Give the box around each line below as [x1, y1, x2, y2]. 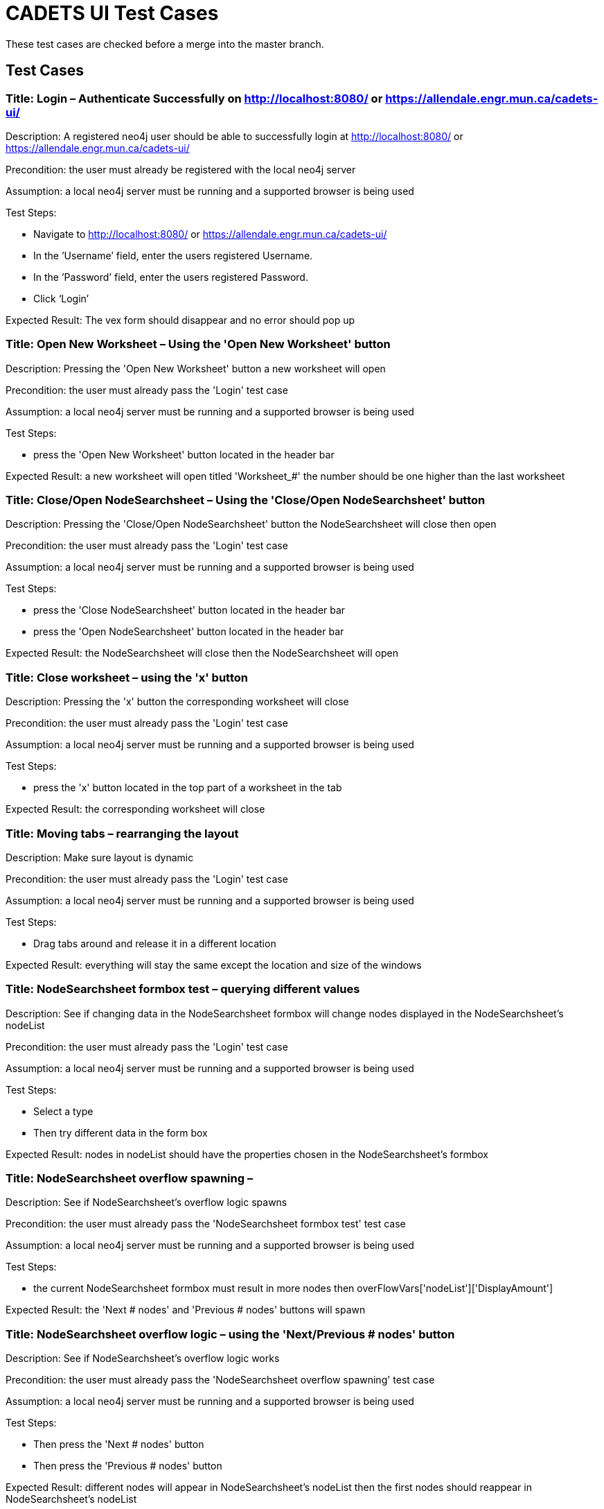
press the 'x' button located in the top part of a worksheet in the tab [33, 782, 342, 794]
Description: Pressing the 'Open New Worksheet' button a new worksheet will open [6, 362, 386, 374]
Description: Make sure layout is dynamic [6, 851, 194, 863]
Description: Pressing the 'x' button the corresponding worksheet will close [6, 696, 349, 708]
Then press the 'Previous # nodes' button [33, 1460, 222, 1472]
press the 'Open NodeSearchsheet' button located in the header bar [33, 626, 344, 638]
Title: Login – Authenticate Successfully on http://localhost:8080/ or [6, 91, 383, 105]
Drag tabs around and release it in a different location [33, 937, 276, 949]
